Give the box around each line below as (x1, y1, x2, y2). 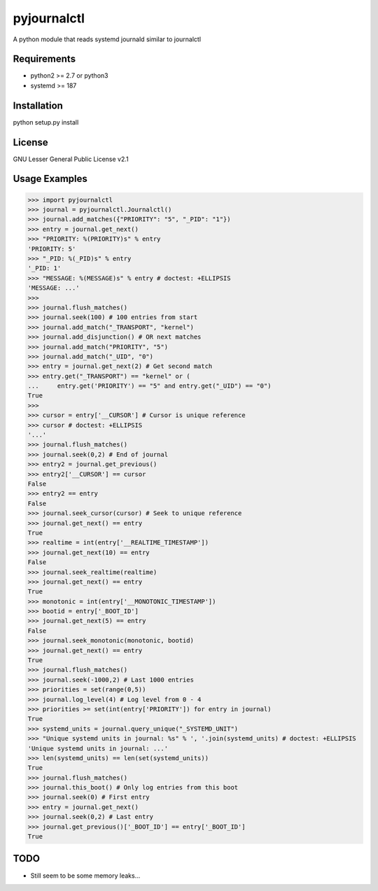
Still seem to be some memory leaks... (30, 871, 141, 880)
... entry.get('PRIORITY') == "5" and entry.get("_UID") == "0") (27, 382, 272, 390)
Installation (13, 99, 63, 111)
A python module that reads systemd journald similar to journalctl (13, 35, 202, 43)
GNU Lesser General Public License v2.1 (13, 155, 129, 163)
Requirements (13, 53, 76, 65)
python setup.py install (13, 118, 79, 126)
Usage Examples (13, 173, 87, 185)
